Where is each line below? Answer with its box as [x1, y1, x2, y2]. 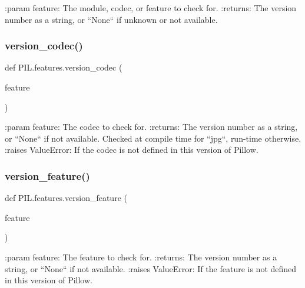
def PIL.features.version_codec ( [5, 61, 122, 73]
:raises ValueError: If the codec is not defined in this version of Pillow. [5, 143, 258, 156]
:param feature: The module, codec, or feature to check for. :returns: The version [5, 2, 297, 14]
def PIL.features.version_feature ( [5, 192, 127, 204]
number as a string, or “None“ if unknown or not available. [5, 13, 218, 25]
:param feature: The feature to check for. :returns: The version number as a [5, 250, 277, 263]
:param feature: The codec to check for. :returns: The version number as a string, [5, 120, 298, 133]
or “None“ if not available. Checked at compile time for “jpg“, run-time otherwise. [5, 132, 301, 144]
